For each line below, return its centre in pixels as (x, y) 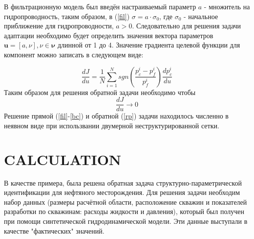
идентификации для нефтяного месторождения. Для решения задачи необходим (122, 192)
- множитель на (227, 6)
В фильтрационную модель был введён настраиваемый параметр (100, 6)
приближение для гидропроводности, (59, 26)
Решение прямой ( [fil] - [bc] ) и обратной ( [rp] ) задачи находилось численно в (116, 116)
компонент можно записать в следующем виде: (74, 54)
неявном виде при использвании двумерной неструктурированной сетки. (112, 125)
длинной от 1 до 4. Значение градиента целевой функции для (149, 45)
